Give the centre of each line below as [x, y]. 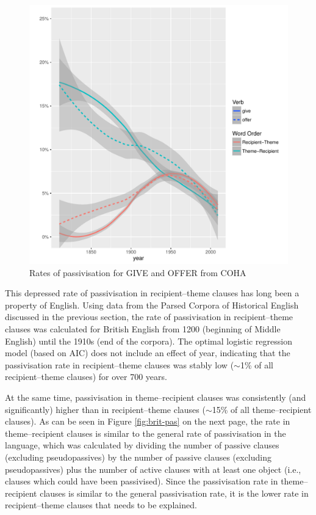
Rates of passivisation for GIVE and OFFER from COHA [138, 272]
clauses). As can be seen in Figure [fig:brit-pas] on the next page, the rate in [148, 421]
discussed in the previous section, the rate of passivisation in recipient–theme [149, 317]
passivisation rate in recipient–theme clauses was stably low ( [120, 364]
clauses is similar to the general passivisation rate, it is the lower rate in [174, 493]
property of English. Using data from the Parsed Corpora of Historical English [152, 305]
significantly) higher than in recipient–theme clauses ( [105, 409]
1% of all [257, 364]
